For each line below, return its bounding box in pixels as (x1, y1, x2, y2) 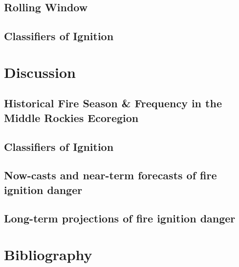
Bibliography (4, 244, 92, 265)
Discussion (4, 62, 76, 82)
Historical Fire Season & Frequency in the (4, 96, 222, 111)
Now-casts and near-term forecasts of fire (4, 168, 217, 183)
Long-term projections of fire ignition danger (4, 211, 236, 226)
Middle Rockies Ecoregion (4, 110, 139, 125)
